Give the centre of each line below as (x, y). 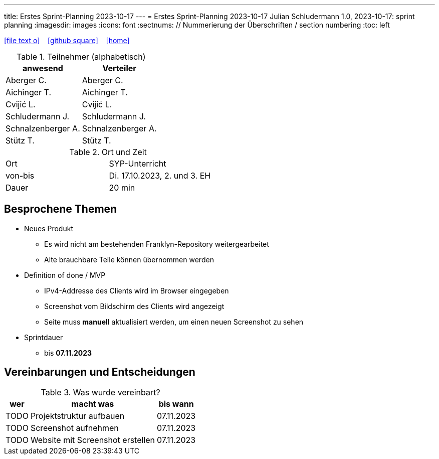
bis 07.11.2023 (68, 353)
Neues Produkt (49, 228)
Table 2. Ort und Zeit (108, 152)
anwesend (43, 68)
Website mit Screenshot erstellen (93, 440)
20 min (122, 188)
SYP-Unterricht (138, 164)
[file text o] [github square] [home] (67, 40)
